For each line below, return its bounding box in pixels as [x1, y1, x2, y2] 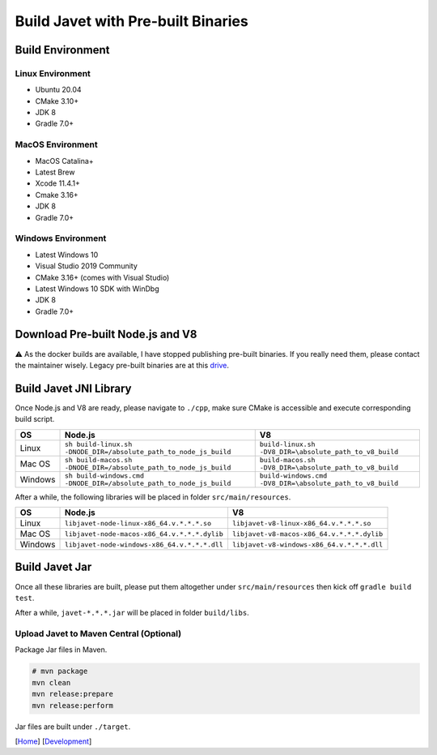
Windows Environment [15, 233, 107, 244]
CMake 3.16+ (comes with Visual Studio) [35, 272, 170, 282]
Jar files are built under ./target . [15, 722, 131, 731]
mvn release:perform [32, 701, 113, 710]
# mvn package [32, 667, 88, 676]
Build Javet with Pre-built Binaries [15, 12, 248, 30]
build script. [15, 414, 55, 424]
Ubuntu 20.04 [35, 85, 82, 95]
